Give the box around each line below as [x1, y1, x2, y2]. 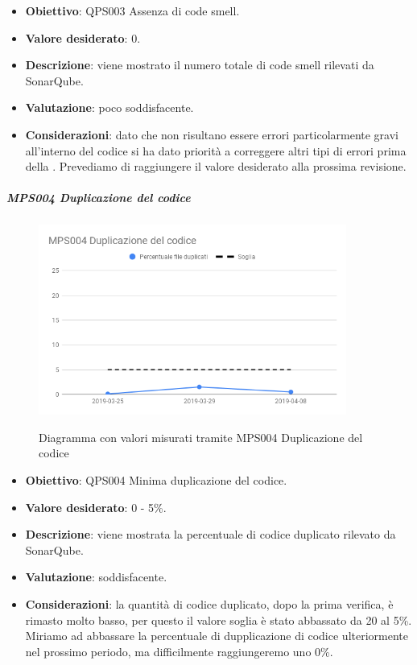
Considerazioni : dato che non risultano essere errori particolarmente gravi [25, 126, 398, 142]
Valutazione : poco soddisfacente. [25, 99, 194, 116]
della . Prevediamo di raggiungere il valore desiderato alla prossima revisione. [25, 158, 407, 175]
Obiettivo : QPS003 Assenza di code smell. [25, 2, 240, 19]
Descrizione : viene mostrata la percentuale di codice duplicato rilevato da [25, 526, 396, 543]
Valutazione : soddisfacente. [25, 568, 167, 585]
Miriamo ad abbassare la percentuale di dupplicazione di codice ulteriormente [25, 627, 408, 644]
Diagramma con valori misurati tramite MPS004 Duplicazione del [39, 428, 363, 445]
